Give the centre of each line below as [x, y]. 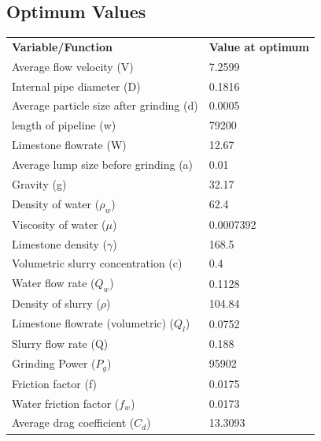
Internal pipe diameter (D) [76, 86]
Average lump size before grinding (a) [103, 164]
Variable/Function [62, 46]
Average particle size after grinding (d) [105, 105]
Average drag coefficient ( [73, 422]
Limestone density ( [59, 243]
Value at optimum [259, 46]
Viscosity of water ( [59, 224]
